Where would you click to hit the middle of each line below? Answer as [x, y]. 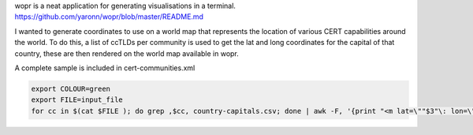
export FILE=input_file [77, 100]
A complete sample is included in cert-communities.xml [105, 68]
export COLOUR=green [71, 88]
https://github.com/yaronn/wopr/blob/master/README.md [109, 17]
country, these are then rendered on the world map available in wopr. [127, 53]
